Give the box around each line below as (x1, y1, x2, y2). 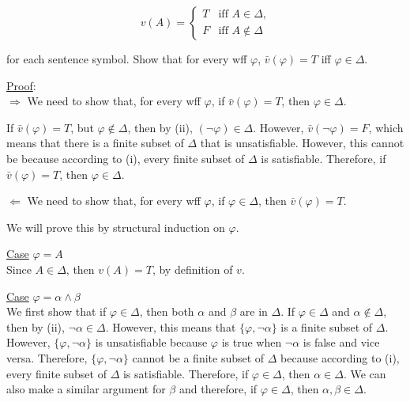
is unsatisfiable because (95, 334, 208, 351)
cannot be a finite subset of (132, 349, 265, 366)
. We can (343, 365, 386, 381)
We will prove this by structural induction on (6, 218, 225, 235)
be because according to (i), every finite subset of (6, 150, 245, 166)
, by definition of (152, 260, 233, 277)
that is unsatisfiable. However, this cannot (200, 135, 404, 151)
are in (239, 303, 268, 320)
